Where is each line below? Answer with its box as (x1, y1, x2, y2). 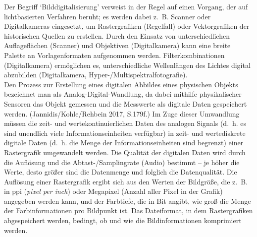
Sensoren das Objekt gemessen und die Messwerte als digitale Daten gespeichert (4, 98, 247, 109)
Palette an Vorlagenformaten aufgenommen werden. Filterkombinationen (4, 50, 225, 60)
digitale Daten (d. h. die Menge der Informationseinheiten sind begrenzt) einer (4, 137, 244, 148)
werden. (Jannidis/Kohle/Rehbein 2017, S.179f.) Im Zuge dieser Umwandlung (4, 108, 240, 118)
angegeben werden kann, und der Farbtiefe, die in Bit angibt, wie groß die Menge (4, 195, 251, 206)
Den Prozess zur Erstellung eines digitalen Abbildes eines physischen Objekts (4, 79, 238, 89)
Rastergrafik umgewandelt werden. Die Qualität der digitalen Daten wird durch (4, 147, 246, 157)
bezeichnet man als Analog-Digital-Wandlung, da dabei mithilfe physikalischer (4, 89, 242, 99)
